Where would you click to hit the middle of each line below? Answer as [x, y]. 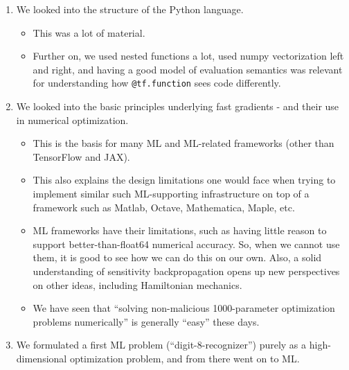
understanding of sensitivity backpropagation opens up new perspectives [186, 271]
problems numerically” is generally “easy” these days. [146, 321]
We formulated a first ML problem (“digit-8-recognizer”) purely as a [161, 345]
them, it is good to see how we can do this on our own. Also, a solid [177, 257]
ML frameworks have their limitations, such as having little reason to [180, 230]
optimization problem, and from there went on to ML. [185, 358]
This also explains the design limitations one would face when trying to [184, 180]
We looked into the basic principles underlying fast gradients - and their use [178, 106]
